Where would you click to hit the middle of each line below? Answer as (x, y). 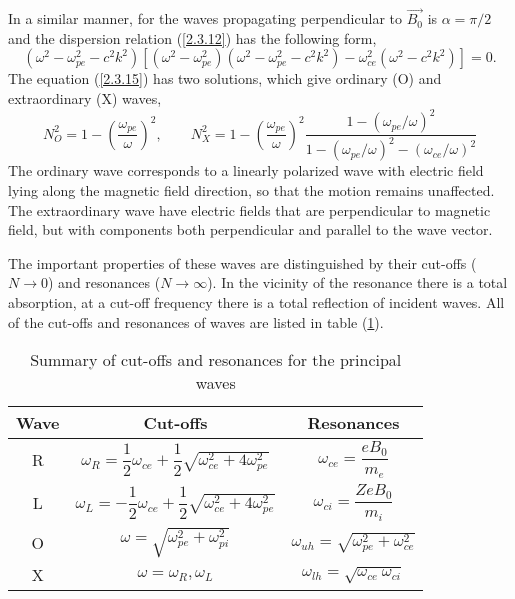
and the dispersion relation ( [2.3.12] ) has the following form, (192, 37)
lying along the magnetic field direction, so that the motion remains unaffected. (251, 190)
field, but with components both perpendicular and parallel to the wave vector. (250, 229)
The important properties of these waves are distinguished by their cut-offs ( (242, 262)
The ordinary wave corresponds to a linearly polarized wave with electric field (246, 170)
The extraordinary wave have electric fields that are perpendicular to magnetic (249, 209)
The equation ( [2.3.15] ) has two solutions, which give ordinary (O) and (225, 78)
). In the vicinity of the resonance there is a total (357, 282)
